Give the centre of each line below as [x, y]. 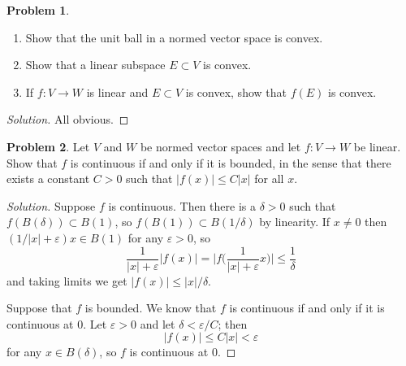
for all [269, 179]
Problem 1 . [38, 10]
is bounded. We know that [151, 308]
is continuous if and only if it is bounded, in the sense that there [231, 162]
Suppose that [39, 308]
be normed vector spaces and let [220, 146]
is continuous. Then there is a [182, 205]
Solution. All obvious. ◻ [68, 119]
